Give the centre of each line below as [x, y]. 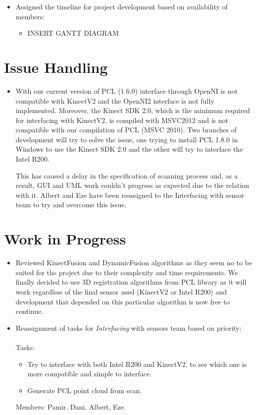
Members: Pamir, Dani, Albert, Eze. [71, 407]
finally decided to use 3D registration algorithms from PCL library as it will [131, 282]
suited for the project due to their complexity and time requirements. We [127, 272]
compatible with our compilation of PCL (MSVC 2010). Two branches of [126, 130]
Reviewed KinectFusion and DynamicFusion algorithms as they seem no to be [134, 263]
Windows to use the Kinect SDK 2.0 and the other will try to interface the [129, 149]
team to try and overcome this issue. [71, 205]
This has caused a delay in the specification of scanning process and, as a [127, 175]
